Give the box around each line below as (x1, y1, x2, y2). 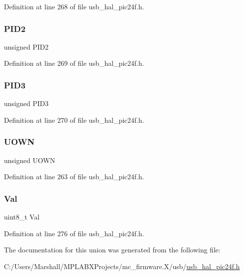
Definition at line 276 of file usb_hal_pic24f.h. (4, 228, 144, 238)
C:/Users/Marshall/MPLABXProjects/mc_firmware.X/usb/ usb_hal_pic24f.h (4, 261, 240, 271)
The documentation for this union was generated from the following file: (4, 245, 220, 255)
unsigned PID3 (4, 98, 49, 109)
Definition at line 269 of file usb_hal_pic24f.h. (4, 58, 144, 68)
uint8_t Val (4, 212, 40, 222)
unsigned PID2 (4, 41, 49, 52)
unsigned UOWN (4, 155, 55, 165)
